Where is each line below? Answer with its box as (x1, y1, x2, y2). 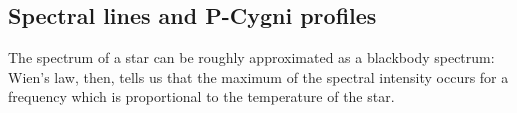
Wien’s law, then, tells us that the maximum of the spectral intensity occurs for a (8, 66, 509, 87)
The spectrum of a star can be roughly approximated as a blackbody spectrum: (8, 47, 495, 68)
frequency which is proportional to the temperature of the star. (8, 86, 395, 107)
